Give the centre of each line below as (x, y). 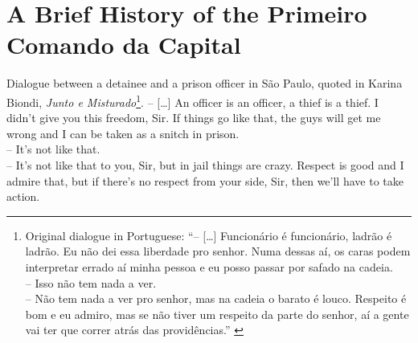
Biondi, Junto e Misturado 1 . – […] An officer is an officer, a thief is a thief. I (193, 100)
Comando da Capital (124, 45)
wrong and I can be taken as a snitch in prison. (123, 133)
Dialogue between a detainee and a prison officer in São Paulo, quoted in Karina (205, 83)
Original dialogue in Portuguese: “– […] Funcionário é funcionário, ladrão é (209, 235)
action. (23, 196)
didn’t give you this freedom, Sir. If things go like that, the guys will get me (194, 118)
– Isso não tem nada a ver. (91, 282)
